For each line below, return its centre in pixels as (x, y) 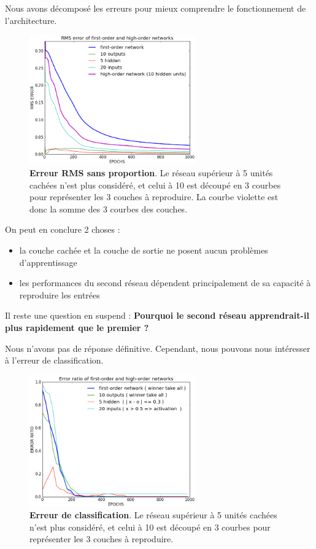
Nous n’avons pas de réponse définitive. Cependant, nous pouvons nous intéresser (158, 348)
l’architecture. (31, 20)
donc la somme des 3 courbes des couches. (109, 208)
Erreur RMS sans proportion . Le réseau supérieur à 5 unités (151, 172)
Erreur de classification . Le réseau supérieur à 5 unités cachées (153, 515)
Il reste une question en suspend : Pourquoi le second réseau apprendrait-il (157, 315)
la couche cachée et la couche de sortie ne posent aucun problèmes (144, 250)
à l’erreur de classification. (54, 360)
